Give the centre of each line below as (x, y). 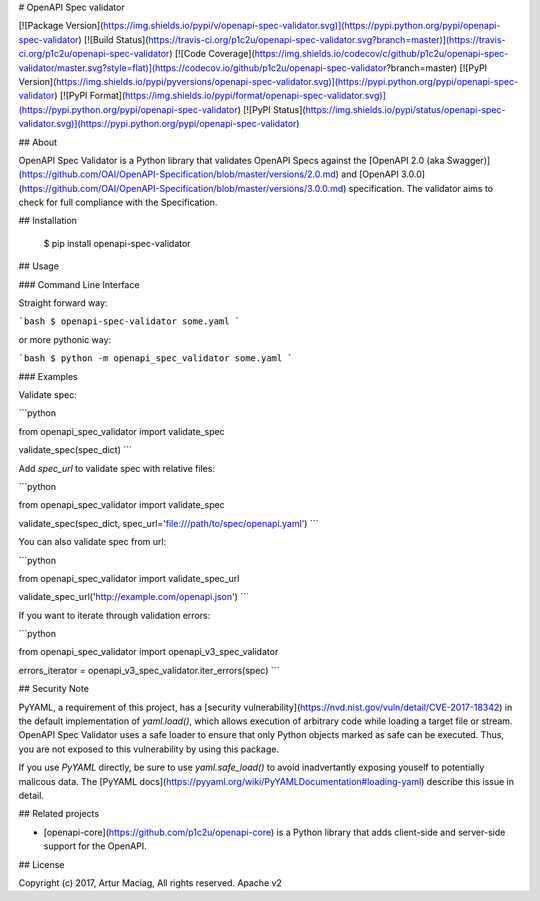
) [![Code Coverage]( (211, 54)
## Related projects (59, 814)
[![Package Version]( (61, 26)
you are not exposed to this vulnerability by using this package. (149, 749)
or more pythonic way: (65, 339)
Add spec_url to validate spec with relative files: (116, 468)
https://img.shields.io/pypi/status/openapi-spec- (405, 109)
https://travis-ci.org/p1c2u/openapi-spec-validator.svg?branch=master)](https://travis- (327, 39)
